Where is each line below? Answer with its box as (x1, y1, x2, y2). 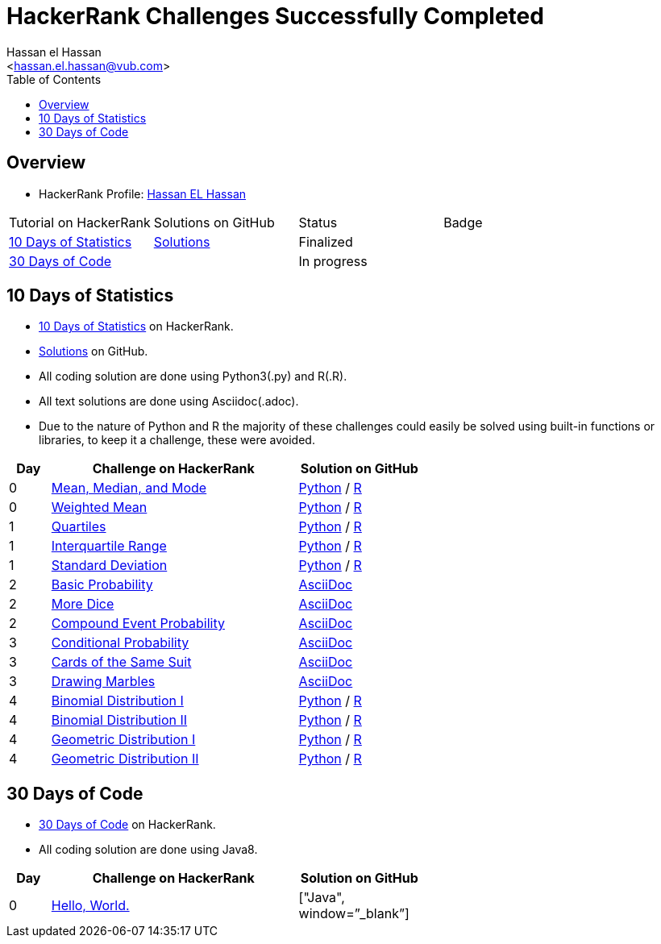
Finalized (298, 233, 353, 250)
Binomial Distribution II (51, 712, 188, 729)
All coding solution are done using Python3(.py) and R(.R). (39, 369, 347, 384)
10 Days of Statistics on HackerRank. (39, 319, 234, 334)
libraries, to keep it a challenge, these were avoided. (39, 433, 315, 447)
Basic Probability (51, 576, 153, 593)
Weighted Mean (51, 499, 148, 516)
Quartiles (51, 518, 106, 535)
